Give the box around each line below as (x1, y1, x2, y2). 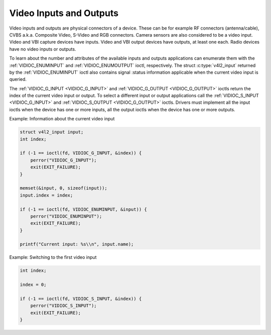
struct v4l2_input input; (20, 129, 84, 135)
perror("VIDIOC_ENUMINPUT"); (30, 213, 102, 219)
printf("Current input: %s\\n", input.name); (20, 241, 134, 247)
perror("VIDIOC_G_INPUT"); (30, 157, 97, 163)
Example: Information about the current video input (9, 116, 115, 122)
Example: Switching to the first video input (9, 254, 97, 260)
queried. (9, 76, 27, 82)
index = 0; (20, 282, 47, 288)
